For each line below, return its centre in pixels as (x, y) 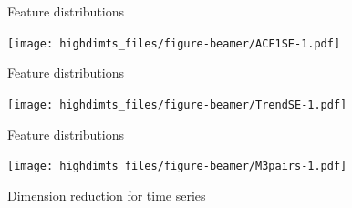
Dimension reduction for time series (107, 195)
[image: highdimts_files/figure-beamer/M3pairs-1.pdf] (177, 166)
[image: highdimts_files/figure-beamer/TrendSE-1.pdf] (177, 104)
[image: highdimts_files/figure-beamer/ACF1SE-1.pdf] (174, 43)
